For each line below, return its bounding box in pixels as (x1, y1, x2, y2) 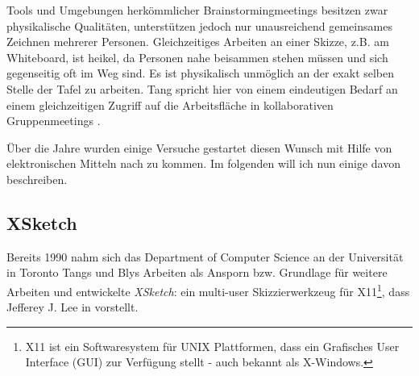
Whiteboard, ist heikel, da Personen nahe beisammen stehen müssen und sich (6, 48, 388, 65)
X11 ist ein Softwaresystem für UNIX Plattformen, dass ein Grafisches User (25, 337, 400, 354)
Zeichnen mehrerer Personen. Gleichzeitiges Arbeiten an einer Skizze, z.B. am (6, 33, 389, 50)
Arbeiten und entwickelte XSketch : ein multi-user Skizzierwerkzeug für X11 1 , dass (6, 280, 410, 299)
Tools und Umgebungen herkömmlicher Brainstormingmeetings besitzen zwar (6, 2, 388, 18)
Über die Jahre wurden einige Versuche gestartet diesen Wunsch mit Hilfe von (6, 139, 392, 156)
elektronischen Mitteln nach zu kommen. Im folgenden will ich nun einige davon (6, 155, 400, 172)
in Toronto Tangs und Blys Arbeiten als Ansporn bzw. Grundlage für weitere (6, 264, 388, 281)
